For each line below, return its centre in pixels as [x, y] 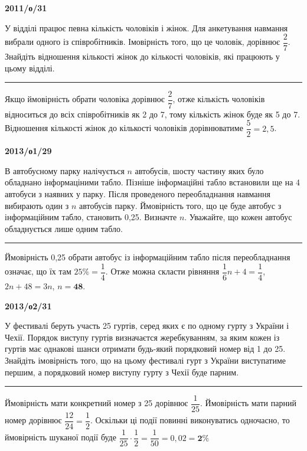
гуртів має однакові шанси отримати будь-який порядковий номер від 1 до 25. [145, 349]
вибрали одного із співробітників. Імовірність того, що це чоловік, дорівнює [142, 42]
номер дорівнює [33, 420]
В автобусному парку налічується [65, 170]
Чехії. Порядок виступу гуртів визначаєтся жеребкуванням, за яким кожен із [142, 337]
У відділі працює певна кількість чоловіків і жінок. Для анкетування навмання [146, 27]
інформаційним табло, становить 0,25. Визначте [91, 217]
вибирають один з [37, 205]
